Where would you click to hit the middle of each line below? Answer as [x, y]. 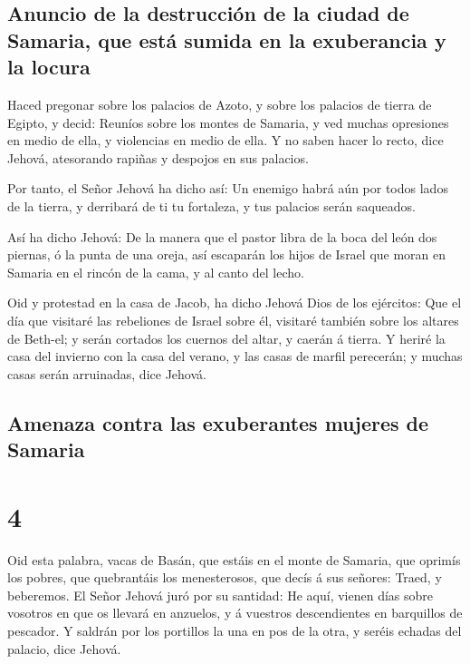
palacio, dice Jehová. [64, 648]
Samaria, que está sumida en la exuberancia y [227, 39]
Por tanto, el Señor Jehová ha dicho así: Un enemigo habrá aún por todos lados [228, 188]
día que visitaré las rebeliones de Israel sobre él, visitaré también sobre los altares [233, 320]
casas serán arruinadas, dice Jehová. [107, 373]
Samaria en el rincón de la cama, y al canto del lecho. [156, 272]
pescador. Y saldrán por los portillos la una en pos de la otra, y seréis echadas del [235, 630]
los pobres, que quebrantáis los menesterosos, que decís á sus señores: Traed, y [225, 577]
